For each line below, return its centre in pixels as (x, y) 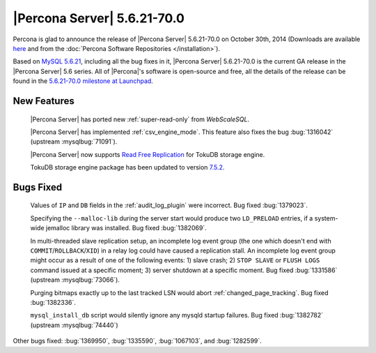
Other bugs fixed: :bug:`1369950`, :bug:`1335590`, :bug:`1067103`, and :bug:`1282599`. (138, 341)
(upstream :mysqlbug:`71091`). (74, 142)
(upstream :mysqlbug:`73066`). (75, 280)
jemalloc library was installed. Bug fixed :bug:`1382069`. (126, 228)
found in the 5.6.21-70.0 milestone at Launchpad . (83, 81)
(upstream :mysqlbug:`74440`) (74, 325)
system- (326, 218)
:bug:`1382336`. (53, 302)
